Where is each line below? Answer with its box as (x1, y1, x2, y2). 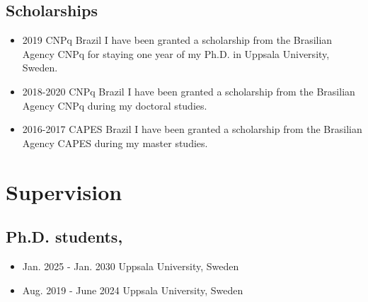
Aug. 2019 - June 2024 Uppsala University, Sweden (22, 282, 243, 297)
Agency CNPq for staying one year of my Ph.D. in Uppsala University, (22, 46, 330, 61)
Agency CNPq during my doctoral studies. (22, 98, 207, 112)
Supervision (6, 177, 122, 206)
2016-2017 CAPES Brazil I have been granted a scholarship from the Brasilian (22, 122, 362, 137)
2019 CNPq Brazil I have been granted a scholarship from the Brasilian (22, 33, 333, 47)
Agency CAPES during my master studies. (22, 135, 208, 150)
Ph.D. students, (6, 226, 123, 248)
